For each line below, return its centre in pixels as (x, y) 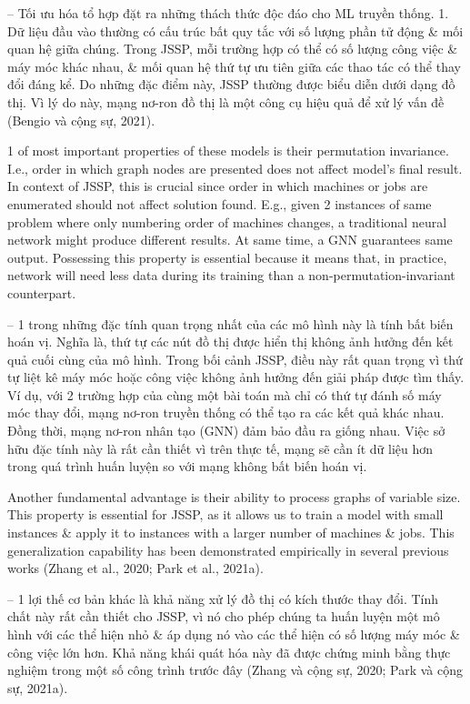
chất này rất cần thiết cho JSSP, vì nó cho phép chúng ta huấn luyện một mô (224, 616)
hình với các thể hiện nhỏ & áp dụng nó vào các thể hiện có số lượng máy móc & (234, 634)
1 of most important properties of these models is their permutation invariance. (228, 151)
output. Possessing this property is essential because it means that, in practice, (227, 257)
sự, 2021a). (38, 687)
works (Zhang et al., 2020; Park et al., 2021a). (135, 568)
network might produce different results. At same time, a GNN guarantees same (230, 240)
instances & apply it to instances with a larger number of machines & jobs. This (231, 533)
